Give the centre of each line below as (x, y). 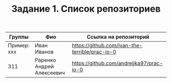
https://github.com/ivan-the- (107, 45)
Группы (19, 37)
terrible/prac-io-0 (94, 52)
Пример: (19, 45)
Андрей (45, 67)
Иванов (44, 52)
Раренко (46, 60)
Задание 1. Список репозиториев (86, 9)
